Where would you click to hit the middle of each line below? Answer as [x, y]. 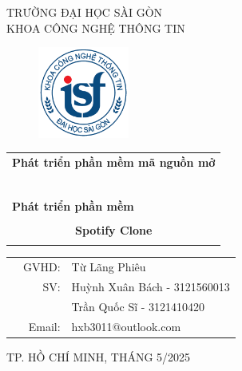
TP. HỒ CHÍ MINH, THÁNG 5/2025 [99, 356]
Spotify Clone [114, 229]
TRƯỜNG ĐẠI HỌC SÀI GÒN [85, 12]
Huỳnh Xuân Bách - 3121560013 [151, 286]
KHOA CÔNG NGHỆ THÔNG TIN [96, 28]
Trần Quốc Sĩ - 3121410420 [138, 306]
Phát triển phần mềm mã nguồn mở [114, 162]
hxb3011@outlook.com [126, 326]
